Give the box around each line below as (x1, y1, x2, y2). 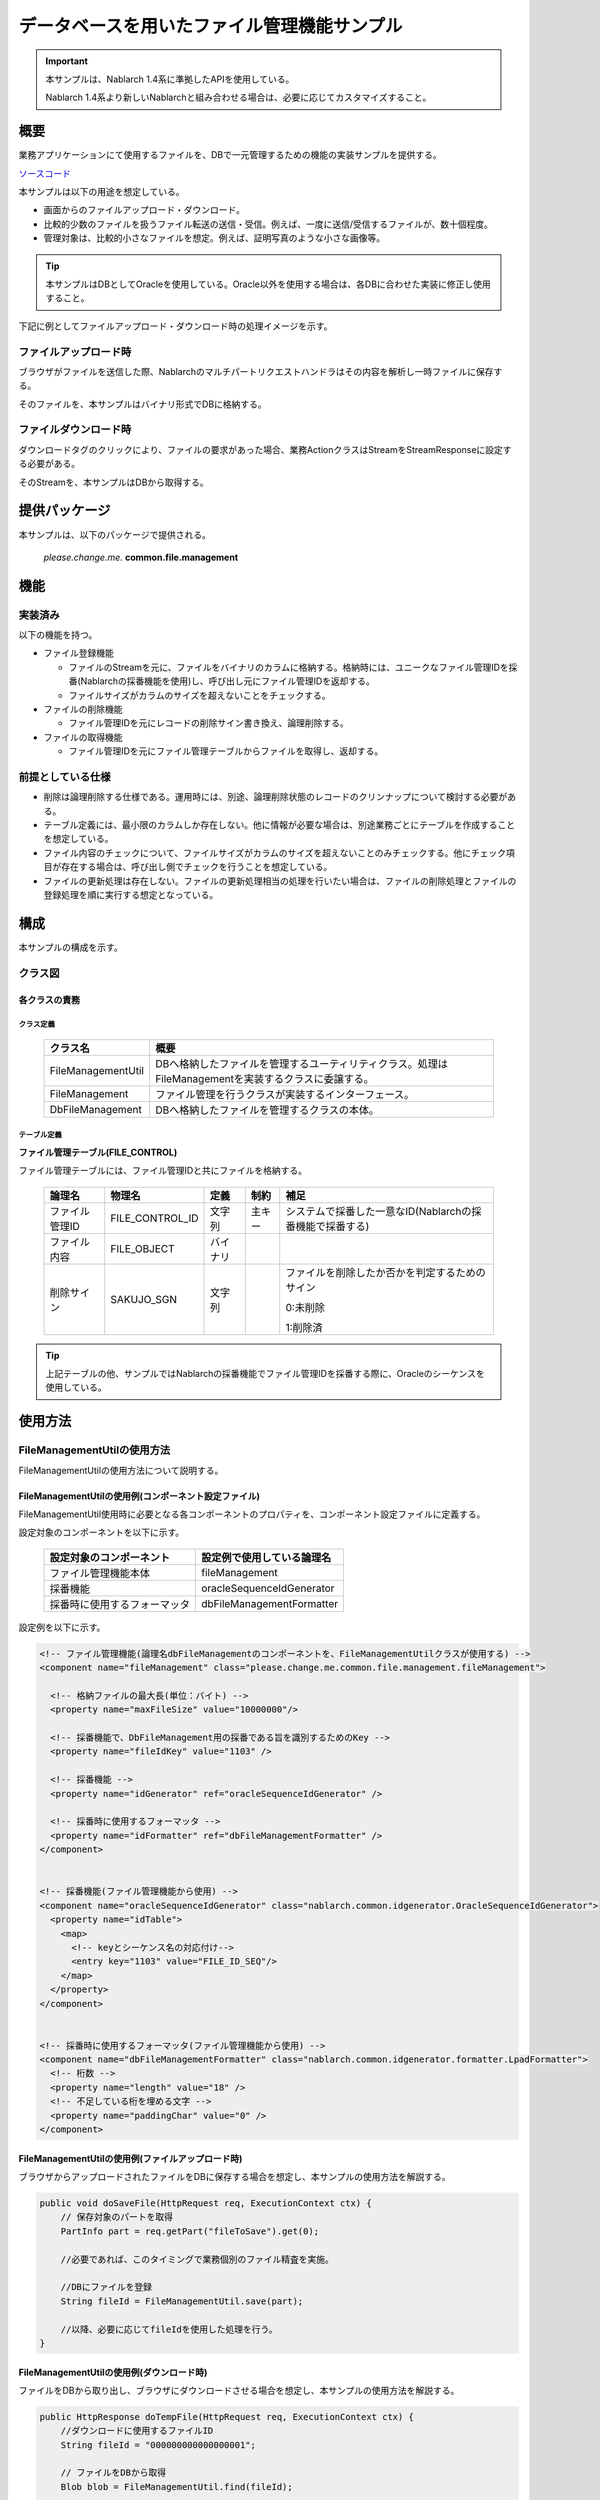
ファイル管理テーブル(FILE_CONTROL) (18, 1146, 178, 1158)
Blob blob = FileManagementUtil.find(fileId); (60, 2481, 294, 2492)
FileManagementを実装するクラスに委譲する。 (155, 1071, 374, 1085)
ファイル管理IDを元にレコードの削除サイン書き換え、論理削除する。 (68, 717, 349, 729)
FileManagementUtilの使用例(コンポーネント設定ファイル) (18, 1490, 260, 1502)
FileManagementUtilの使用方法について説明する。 (18, 1464, 224, 1476)
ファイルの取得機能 (43, 731, 123, 743)
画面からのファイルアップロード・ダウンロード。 (43, 204, 245, 216)
